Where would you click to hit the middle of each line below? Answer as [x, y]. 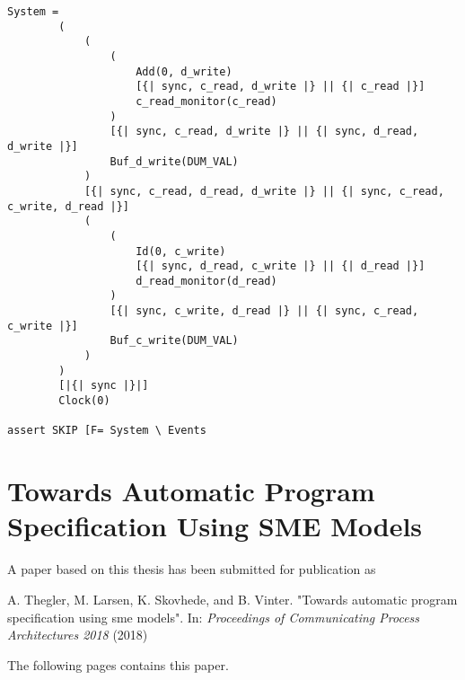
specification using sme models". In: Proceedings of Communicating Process [214, 617]
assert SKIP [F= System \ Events [107, 431]
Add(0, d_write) [184, 71]
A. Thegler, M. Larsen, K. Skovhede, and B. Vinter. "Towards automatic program [232, 599]
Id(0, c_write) [181, 251]
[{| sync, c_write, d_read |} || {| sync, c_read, [264, 311]
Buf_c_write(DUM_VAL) [174, 341]
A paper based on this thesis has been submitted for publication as [192, 569]
